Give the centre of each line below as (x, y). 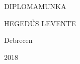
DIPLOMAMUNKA (35, 6)
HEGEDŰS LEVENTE (40, 23)
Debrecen (18, 40)
